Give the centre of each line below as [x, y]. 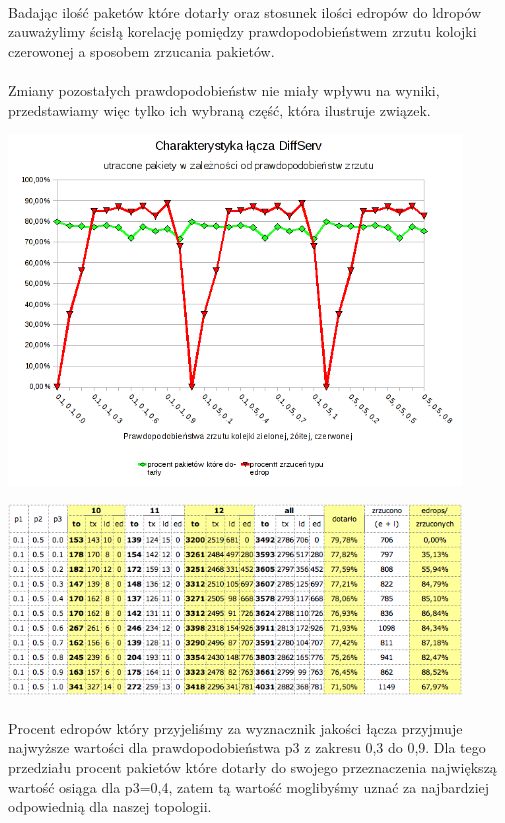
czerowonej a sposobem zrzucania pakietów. [141, 50]
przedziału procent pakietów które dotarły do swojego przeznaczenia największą [252, 766]
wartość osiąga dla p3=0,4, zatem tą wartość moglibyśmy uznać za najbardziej [249, 786]
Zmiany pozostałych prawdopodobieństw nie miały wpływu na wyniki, [224, 89]
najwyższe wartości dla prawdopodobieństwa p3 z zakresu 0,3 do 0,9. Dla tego [247, 747]
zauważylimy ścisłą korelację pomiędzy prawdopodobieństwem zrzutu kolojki [242, 31]
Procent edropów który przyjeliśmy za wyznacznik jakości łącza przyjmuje [235, 727]
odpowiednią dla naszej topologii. [110, 806]
